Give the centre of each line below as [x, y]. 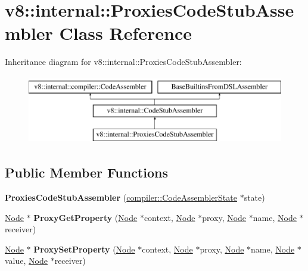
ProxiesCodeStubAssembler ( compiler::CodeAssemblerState [121, 197]
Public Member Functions [86, 172]
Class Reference [125, 33]
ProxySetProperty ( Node [84, 249]
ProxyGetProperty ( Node [85, 217]
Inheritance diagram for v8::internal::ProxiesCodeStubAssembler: [123, 62]
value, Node [26, 261]
